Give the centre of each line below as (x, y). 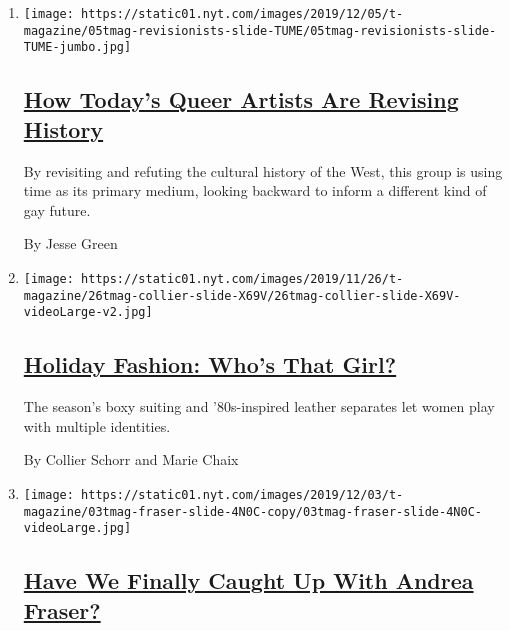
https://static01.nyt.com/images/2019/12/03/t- (242, 494)
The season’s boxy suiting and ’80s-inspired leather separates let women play (259, 406)
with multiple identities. (97, 425)
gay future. (57, 209)
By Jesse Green (70, 243)
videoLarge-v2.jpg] (88, 312)
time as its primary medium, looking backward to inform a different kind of (255, 190)
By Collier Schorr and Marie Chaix (131, 459)
